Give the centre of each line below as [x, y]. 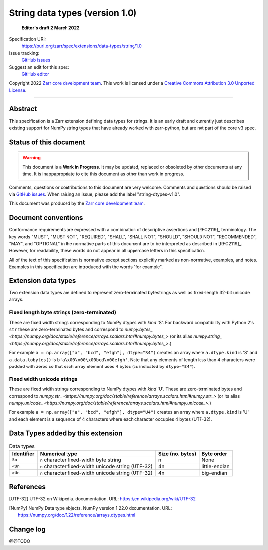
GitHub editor [35, 74]
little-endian [216, 466]
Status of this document [47, 142]
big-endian [215, 473]
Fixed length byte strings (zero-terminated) [63, 312]
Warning [32, 158]
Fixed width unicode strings [43, 379]
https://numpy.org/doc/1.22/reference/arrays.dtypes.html [77, 515]
